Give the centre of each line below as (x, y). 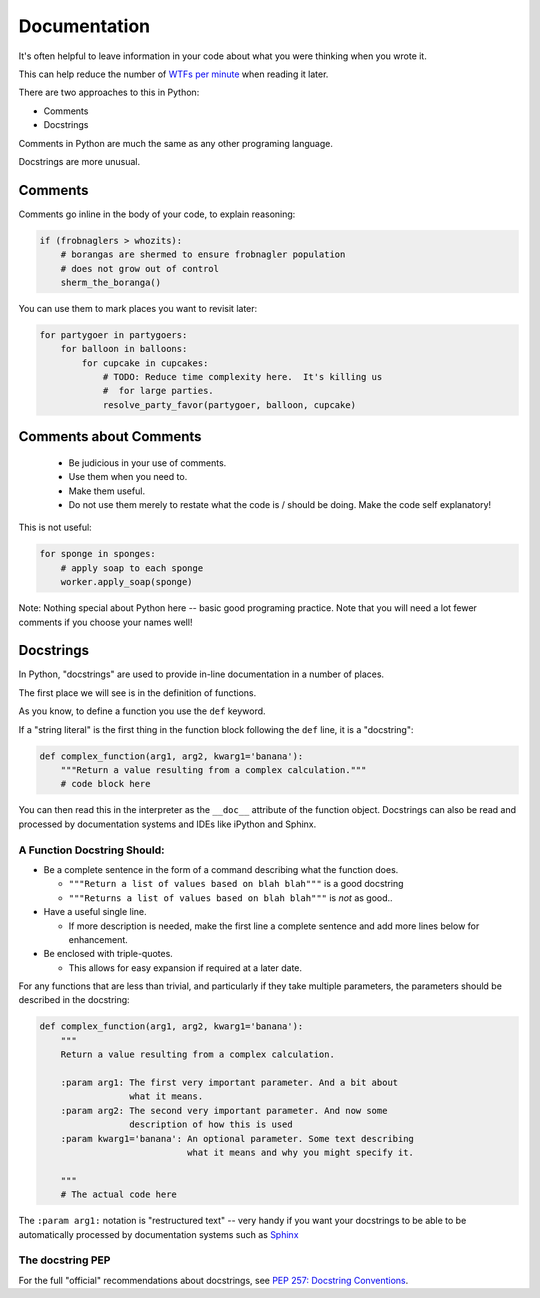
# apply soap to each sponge (132, 568)
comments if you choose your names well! (105, 622)
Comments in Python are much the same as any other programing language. (176, 143)
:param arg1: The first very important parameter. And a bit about (229, 1082)
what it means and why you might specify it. (300, 1152)
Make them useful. (106, 491)
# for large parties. (158, 391)
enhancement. (98, 939)
